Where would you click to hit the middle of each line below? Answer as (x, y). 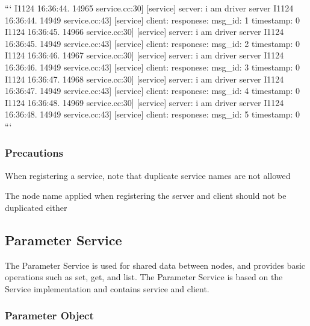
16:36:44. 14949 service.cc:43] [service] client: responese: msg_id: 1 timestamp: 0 (153, 20)
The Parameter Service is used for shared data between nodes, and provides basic (155, 265)
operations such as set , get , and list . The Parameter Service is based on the (144, 277)
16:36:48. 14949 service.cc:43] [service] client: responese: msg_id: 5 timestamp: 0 (153, 114)
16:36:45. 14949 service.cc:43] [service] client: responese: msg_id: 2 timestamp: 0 (153, 43)
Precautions (34, 153)
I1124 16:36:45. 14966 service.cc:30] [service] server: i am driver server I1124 (144, 32)
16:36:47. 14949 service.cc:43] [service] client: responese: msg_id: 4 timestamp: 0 (153, 91)
